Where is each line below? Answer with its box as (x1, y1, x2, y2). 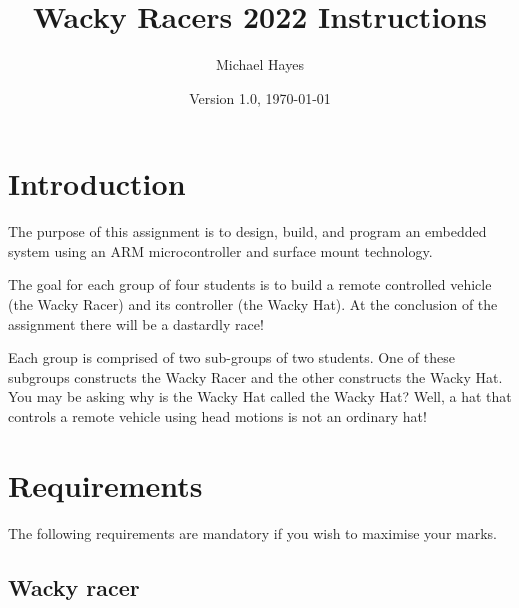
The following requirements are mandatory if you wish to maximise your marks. (8, 522, 497, 543)
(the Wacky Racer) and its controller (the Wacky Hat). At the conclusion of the (8, 294, 498, 315)
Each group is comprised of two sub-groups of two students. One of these (8, 347, 455, 368)
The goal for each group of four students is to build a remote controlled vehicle (8, 274, 492, 295)
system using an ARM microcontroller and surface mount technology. (8, 240, 433, 261)
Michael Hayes (216, 54, 304, 75)
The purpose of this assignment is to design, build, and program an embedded (8, 221, 487, 242)
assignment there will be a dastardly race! (8, 313, 264, 334)
